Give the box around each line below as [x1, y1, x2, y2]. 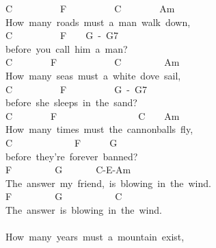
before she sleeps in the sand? [5, 95, 137, 110]
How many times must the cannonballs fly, [5, 122, 193, 136]
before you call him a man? [5, 41, 128, 55]
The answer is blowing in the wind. [5, 202, 162, 216]
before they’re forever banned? [5, 149, 138, 163]
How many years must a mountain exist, [5, 230, 185, 244]
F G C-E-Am [5, 162, 131, 177]
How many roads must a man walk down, [5, 14, 191, 29]
